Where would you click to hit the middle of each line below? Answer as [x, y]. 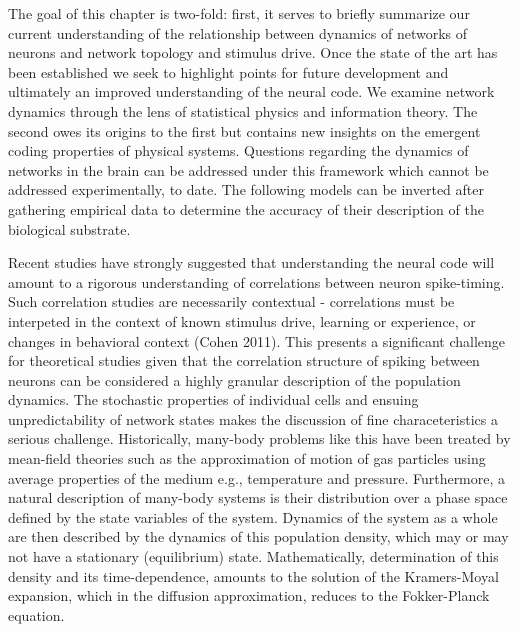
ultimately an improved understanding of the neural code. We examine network [251, 91]
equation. [36, 614]
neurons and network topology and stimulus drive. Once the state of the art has [253, 52]
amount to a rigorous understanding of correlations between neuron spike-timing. [256, 281]
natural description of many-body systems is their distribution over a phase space [258, 497]
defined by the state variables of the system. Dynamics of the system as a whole [253, 516]
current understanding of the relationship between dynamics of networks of [238, 32]
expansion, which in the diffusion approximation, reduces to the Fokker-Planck [249, 595]
